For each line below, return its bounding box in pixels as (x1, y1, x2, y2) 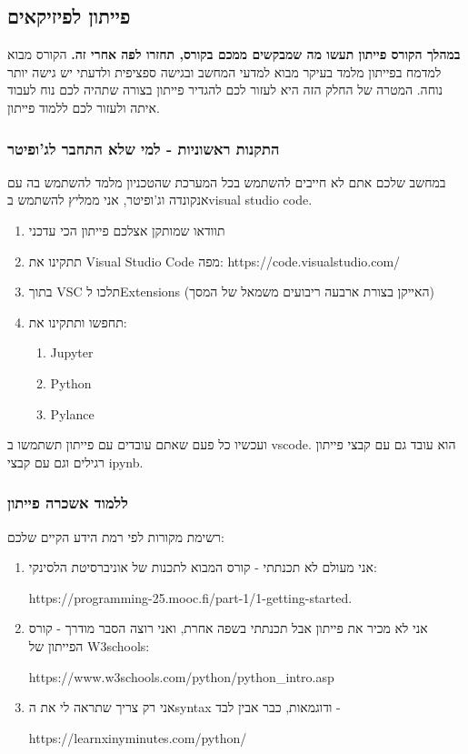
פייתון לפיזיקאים (7, 2, 131, 30)
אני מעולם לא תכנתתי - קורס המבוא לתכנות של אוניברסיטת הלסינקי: (28, 558, 377, 577)
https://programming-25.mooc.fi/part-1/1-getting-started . (28, 588, 353, 607)
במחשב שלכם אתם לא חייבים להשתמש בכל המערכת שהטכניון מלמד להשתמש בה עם (7, 172, 446, 191)
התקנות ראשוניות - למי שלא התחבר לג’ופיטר (7, 136, 280, 159)
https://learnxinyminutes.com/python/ (28, 728, 247, 747)
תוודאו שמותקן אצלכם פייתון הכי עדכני (28, 220, 225, 239)
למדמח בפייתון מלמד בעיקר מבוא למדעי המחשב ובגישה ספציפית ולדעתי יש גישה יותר (7, 62, 442, 81)
